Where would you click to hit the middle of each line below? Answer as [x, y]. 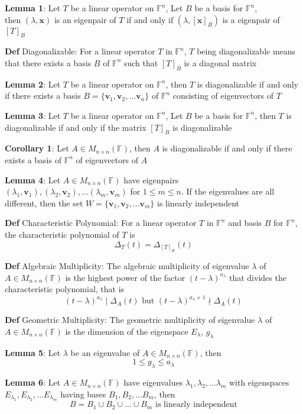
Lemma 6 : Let [33, 382]
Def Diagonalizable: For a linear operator [80, 51]
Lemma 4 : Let [33, 179]
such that [141, 62]
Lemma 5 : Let [33, 352]
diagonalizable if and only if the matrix [76, 127]
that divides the [258, 277]
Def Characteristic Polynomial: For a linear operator [101, 223]
